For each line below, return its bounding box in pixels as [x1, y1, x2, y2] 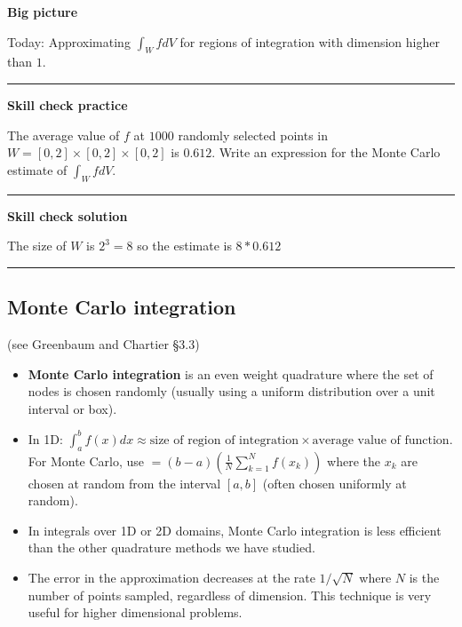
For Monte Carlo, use [28, 451, 145, 470]
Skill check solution [7, 206, 128, 225]
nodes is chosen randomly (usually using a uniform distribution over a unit [28, 382, 435, 401]
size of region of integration [149, 433, 299, 447]
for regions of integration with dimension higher [179, 32, 440, 51]
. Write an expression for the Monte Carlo [211, 143, 441, 162]
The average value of [7, 125, 120, 144]
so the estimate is [137, 236, 232, 255]
